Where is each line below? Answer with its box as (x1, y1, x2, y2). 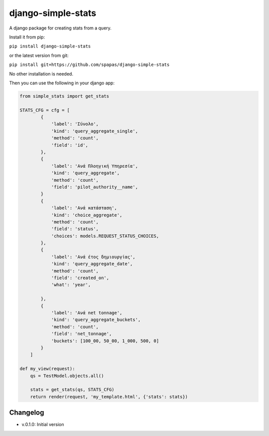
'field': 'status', (51, 226, 99, 232)
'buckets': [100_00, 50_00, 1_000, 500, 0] (51, 338, 159, 344)
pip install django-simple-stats (9, 43, 91, 49)
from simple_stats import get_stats (19, 93, 110, 99)
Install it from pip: (9, 34, 45, 40)
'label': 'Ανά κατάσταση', (51, 205, 117, 211)
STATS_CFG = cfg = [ (19, 107, 70, 113)
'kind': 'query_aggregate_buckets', (51, 317, 141, 323)
